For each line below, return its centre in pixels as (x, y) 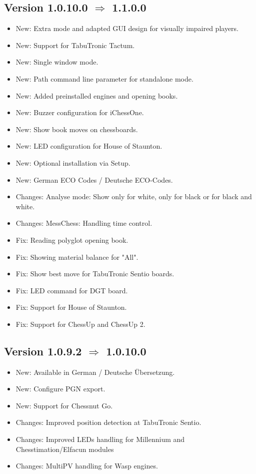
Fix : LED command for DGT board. (72, 290)
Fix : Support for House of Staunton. (71, 307)
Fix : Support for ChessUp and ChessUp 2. (80, 324)
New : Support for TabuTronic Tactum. (75, 45)
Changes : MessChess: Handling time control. (84, 223)
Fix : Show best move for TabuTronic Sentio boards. (95, 274)
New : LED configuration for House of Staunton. (89, 146)
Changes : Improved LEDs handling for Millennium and (100, 439)
